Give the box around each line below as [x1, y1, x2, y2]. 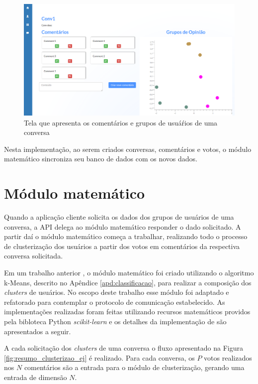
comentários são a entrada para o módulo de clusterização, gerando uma [24, 362, 245, 373]
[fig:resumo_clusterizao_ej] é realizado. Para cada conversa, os [4, 352, 195, 363]
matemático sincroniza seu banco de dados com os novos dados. [4, 153, 197, 164]
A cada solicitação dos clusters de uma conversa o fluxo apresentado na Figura [4, 343, 243, 353]
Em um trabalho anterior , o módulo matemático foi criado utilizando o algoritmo [4, 267, 254, 278]
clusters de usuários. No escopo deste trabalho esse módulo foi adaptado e [4, 287, 229, 297]
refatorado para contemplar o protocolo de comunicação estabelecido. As [4, 296, 225, 307]
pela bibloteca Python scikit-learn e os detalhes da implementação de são [4, 316, 227, 327]
